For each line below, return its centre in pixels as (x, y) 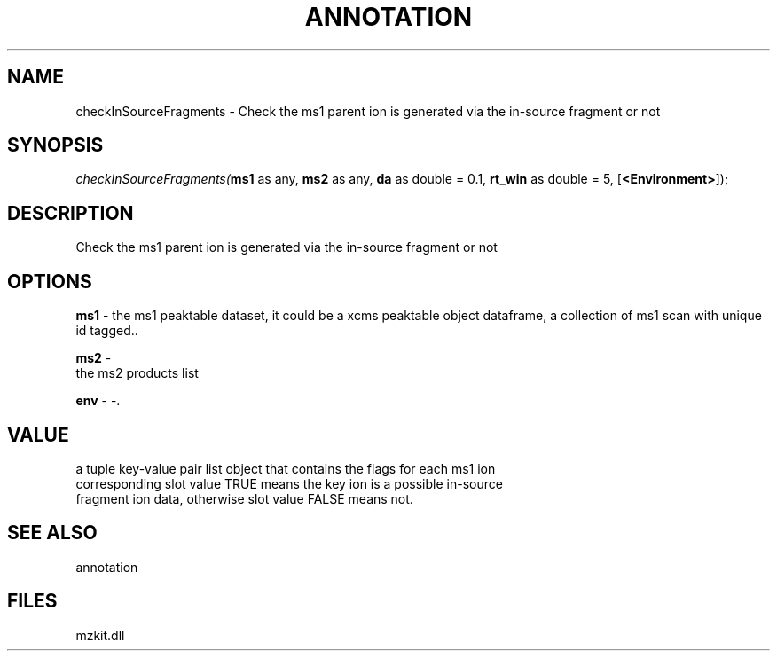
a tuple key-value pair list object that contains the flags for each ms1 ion (286, 468)
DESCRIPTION (71, 213)
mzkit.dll (100, 635)
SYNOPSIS (55, 145)
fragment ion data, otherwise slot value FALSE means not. (244, 498)
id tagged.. (107, 331)
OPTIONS (50, 281)
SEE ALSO (52, 533)
